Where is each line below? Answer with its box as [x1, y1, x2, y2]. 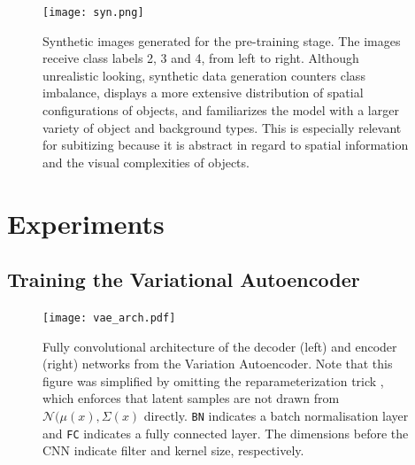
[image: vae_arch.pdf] [42, 311, 176, 324]
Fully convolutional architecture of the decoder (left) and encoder [42, 337, 397, 355]
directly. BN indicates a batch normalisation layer [143, 407, 409, 425]
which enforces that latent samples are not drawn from [42, 389, 340, 407]
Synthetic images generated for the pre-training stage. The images [42, 31, 401, 50]
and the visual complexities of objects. [42, 152, 250, 171]
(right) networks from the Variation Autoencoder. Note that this [42, 354, 393, 373]
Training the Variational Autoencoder [7, 266, 360, 293]
